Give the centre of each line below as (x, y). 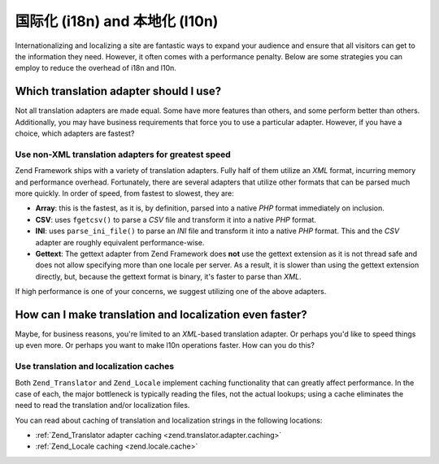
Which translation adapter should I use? (118, 91)
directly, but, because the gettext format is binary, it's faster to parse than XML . (168, 276)
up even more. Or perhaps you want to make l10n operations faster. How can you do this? (165, 345)
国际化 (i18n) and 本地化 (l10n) (117, 21)
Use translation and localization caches (95, 366)
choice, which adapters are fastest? (75, 133)
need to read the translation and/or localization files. (102, 405)
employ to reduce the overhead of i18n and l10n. (96, 68)
